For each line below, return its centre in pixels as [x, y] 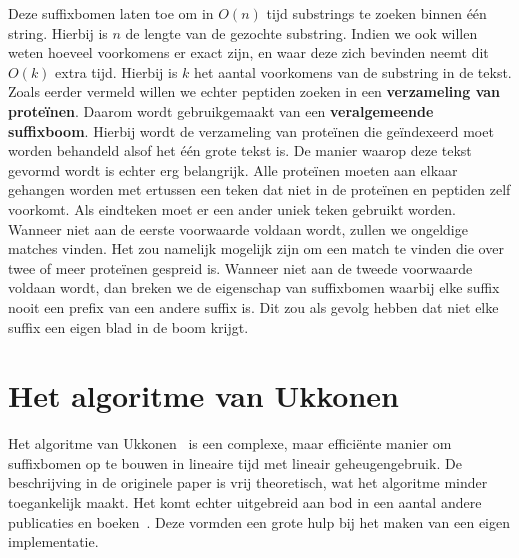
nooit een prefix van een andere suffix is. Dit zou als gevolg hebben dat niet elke [253, 306]
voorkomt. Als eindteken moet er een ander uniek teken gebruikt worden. [232, 208]
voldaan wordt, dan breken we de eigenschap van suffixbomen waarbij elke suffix [254, 287]
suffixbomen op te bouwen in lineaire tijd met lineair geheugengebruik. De [235, 462]
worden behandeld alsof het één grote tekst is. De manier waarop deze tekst [240, 150]
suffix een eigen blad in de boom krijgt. [128, 326]
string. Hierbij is [58, 32]
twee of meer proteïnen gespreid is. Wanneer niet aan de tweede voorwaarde [240, 267]
